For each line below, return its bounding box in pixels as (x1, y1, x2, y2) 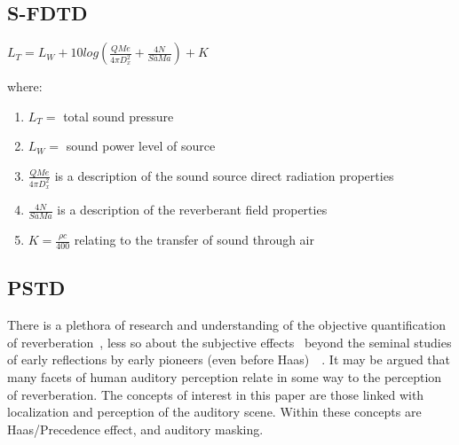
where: (7, 77, 43, 96)
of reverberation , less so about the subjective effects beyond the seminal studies (7, 332, 452, 351)
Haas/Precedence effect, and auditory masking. (7, 419, 264, 438)
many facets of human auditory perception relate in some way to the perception (7, 367, 442, 386)
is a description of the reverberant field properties (57, 200, 328, 219)
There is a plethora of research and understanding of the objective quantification (7, 316, 446, 334)
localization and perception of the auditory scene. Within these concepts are (7, 402, 422, 421)
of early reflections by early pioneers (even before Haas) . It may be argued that (7, 350, 451, 369)
